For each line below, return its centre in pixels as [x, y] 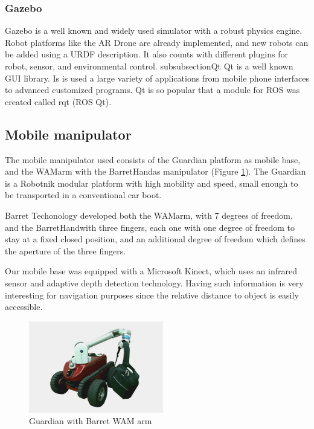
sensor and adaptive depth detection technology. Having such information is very [154, 282]
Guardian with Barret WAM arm [91, 421]
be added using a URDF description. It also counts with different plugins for [146, 54]
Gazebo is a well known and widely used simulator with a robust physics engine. [154, 31]
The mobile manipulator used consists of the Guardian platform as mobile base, [153, 159]
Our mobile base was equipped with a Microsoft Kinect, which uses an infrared [151, 271]
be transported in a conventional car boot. [83, 195]
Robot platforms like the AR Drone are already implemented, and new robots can [157, 42]
